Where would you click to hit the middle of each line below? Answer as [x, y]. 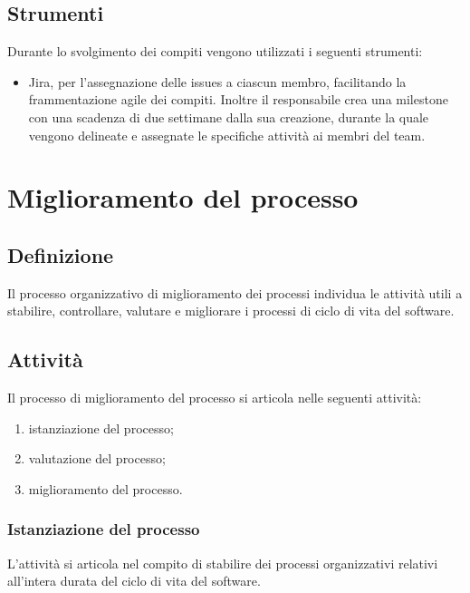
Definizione [61, 254]
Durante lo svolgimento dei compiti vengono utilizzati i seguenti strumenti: [215, 51]
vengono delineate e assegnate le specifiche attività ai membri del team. [227, 135]
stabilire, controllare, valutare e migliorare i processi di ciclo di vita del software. [231, 311]
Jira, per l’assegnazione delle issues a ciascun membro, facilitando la [217, 81]
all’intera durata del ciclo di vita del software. [134, 581]
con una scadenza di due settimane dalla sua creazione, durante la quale [229, 117]
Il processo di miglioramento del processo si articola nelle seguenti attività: [215, 398]
